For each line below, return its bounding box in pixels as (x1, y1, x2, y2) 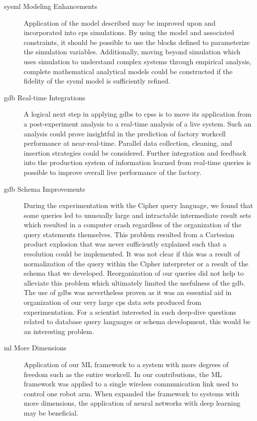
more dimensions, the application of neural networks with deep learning (24, 398, 241, 408)
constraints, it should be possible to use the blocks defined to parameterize (24, 37, 250, 47)
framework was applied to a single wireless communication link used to (24, 379, 238, 389)
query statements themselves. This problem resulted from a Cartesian (24, 229, 235, 239)
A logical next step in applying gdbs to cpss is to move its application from (24, 109, 252, 119)
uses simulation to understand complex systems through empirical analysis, (24, 56, 252, 66)
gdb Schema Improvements (4, 183, 86, 194)
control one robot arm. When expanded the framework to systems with (24, 388, 239, 398)
